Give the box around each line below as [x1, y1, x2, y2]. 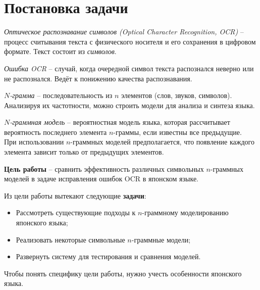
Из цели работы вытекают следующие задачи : [4, 190, 146, 201]
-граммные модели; [131, 234, 191, 245]
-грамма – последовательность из [10, 90, 113, 101]
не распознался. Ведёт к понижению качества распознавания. [4, 73, 192, 83]
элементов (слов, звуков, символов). [121, 90, 232, 101]
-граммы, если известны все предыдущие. [113, 126, 242, 137]
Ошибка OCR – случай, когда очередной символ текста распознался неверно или [4, 63, 254, 73]
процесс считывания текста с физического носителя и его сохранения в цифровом [4, 36, 256, 46]
